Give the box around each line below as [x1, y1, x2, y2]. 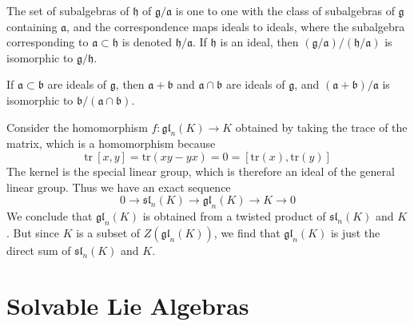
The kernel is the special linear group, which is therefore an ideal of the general [6, 162, 395, 179]
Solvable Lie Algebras [6, 288, 249, 321]
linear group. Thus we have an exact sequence [6, 178, 231, 195]
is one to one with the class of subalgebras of [175, 2, 395, 18]
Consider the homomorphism [6, 118, 148, 135]
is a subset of [76, 224, 141, 241]
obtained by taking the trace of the [235, 118, 408, 135]
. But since [6, 224, 59, 241]
